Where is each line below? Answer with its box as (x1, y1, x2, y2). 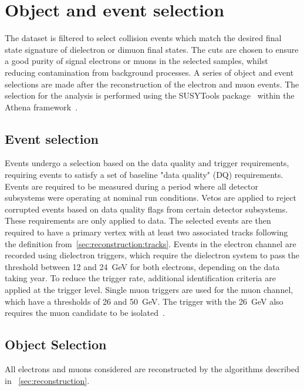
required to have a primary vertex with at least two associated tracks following (5, 226, 288, 238)
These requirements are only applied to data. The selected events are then (5, 214, 271, 227)
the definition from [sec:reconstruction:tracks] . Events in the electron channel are (5, 237, 296, 250)
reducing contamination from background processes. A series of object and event (5, 66, 294, 78)
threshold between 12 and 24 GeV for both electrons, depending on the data (5, 260, 280, 272)
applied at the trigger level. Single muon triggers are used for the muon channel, (5, 284, 293, 296)
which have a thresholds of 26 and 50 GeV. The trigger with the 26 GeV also (5, 295, 283, 307)
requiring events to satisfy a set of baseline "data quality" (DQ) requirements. (5, 168, 283, 181)
